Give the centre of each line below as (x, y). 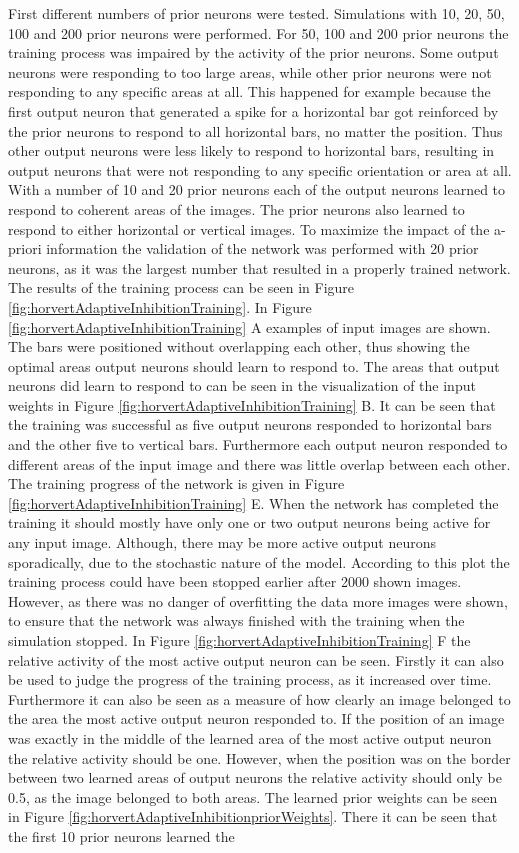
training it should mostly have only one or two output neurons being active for (249, 522)
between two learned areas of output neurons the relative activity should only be (255, 777)
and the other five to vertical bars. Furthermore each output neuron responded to (258, 444)
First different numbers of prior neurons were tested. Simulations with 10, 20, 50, (256, 13)
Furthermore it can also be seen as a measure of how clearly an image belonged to (259, 698)
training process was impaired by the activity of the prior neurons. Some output (253, 52)
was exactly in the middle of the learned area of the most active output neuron (250, 737)
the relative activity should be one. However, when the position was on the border (259, 757)
